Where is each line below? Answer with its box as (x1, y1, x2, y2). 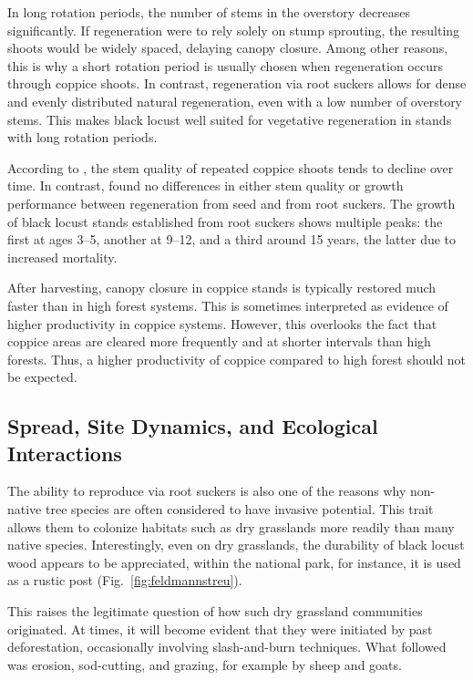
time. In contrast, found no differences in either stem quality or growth (7, 176, 404, 195)
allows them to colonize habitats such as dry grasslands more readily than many (7, 517, 455, 536)
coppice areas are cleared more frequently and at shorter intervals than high (7, 332, 431, 351)
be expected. (7, 367, 77, 386)
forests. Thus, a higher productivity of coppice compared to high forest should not (7, 349, 467, 368)
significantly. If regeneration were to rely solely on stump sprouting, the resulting (7, 20, 460, 39)
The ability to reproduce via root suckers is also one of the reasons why (7, 481, 406, 500)
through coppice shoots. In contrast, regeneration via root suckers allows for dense (7, 74, 467, 93)
